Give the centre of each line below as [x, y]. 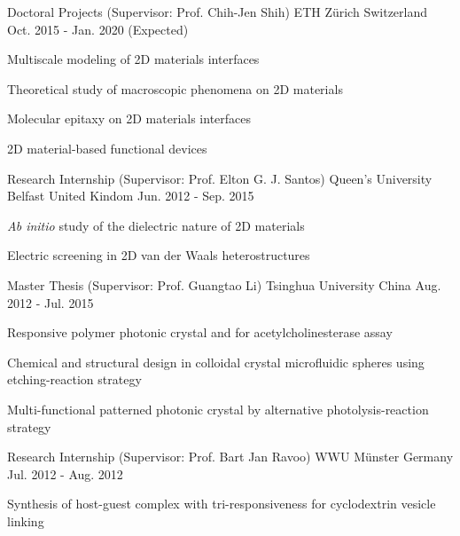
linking [26, 520]
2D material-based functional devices [107, 148]
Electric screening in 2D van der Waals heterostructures [159, 255]
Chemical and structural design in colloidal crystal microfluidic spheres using [216, 362]
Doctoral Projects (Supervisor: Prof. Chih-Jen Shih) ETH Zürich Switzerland [218, 12]
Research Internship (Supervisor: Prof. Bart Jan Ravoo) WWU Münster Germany [230, 457]
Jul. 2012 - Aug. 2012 [65, 473]
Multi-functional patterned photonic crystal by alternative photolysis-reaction [218, 409]
